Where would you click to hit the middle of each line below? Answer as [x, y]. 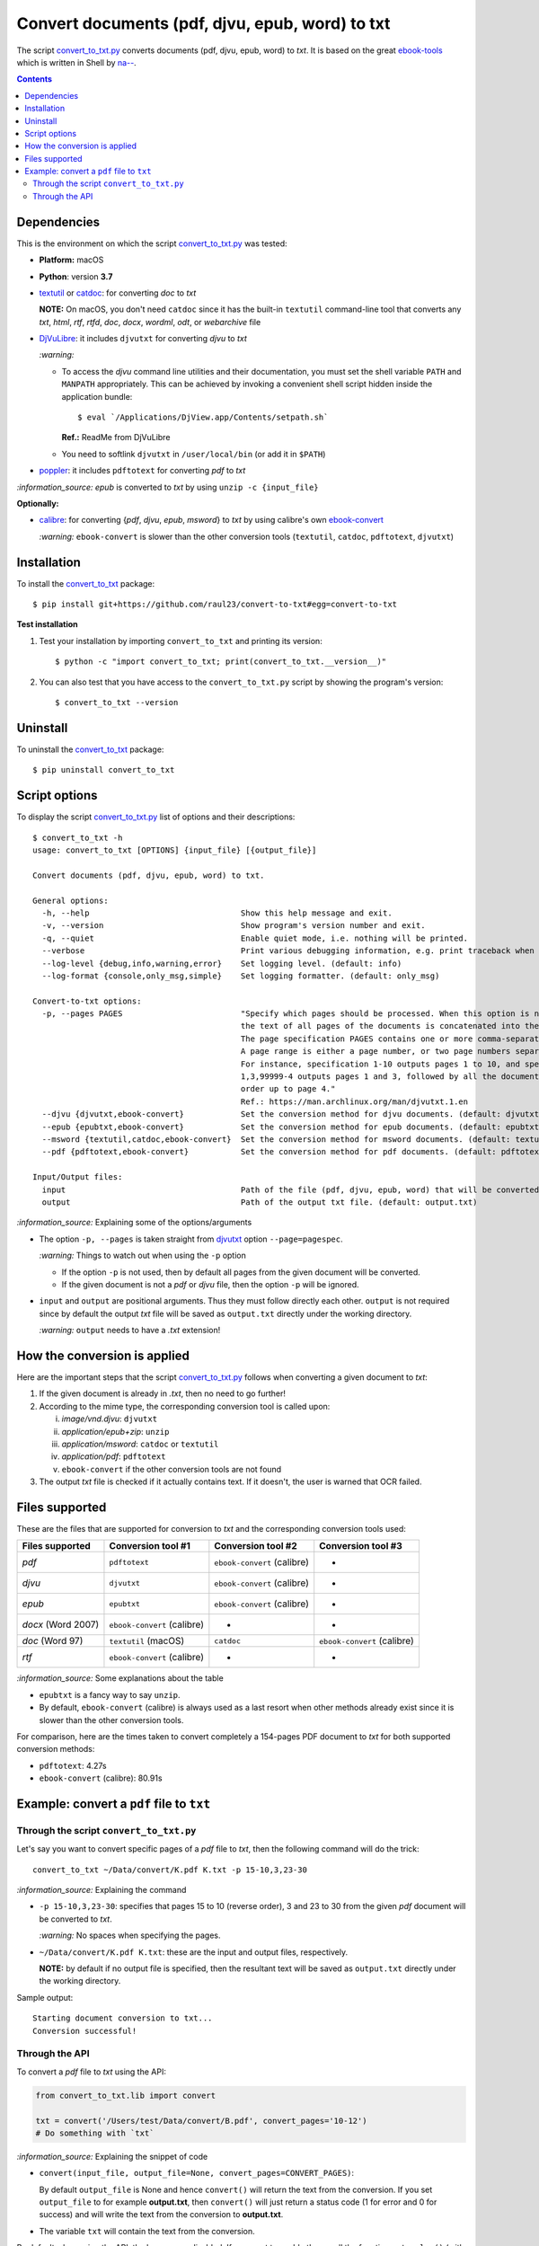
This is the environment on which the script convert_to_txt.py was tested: [152, 243]
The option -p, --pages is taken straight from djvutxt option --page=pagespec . [191, 1239]
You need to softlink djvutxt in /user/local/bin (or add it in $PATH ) [194, 454]
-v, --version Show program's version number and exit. [234, 926]
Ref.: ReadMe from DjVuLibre [116, 438]
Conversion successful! [85, 2031]
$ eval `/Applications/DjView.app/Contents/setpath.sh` [203, 417]
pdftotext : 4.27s [73, 1765]
